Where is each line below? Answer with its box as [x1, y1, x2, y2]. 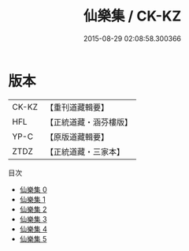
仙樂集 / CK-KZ [83, 7, 182, 25]
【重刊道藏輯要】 [45, 102, 109, 113]
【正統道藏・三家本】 [45, 146, 124, 157]
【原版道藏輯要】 [45, 131, 109, 142]
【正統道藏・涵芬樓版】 [45, 116, 132, 127]
